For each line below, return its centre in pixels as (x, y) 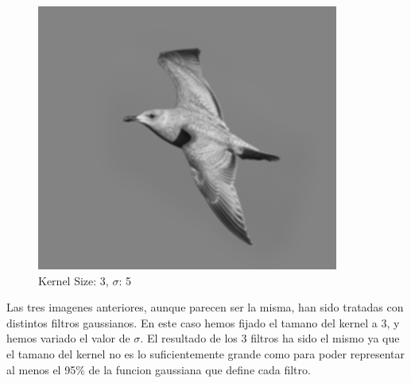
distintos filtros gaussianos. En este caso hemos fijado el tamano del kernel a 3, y (203, 322)
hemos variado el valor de (68, 338)
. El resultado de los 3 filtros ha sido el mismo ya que (270, 338)
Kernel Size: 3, (74, 280)
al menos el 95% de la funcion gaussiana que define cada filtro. (159, 369)
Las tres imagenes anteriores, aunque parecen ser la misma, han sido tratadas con (205, 307)
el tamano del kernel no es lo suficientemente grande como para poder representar (205, 353)
